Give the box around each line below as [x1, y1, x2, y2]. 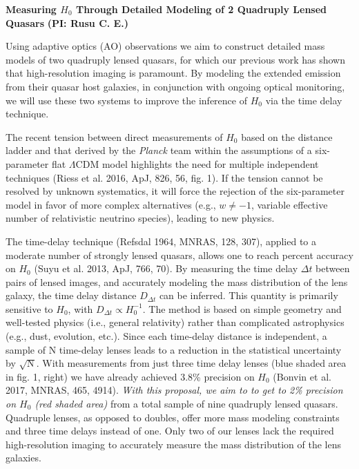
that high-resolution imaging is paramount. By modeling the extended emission [6, 66, 341, 80]
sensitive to [6, 301, 53, 316]
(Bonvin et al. [273, 369, 331, 383]
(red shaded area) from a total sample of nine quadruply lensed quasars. [35, 396, 338, 411]
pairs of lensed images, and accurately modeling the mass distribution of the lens [6, 274, 348, 289]
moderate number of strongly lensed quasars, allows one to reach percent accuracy [6, 247, 353, 262]
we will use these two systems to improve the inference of [6, 93, 247, 107]
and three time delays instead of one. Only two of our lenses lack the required [6, 423, 334, 438]
